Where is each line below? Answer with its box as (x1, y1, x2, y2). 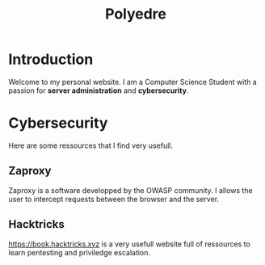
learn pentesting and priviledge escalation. (8, 247, 151, 257)
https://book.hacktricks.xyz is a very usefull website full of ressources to (8, 239, 250, 249)
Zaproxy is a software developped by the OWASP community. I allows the (8, 185, 253, 195)
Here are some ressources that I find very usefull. (8, 141, 174, 150)
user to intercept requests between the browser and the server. (8, 194, 220, 204)
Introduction (8, 50, 94, 69)
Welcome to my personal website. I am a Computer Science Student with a (8, 77, 257, 86)
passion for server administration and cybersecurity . (8, 86, 189, 95)
